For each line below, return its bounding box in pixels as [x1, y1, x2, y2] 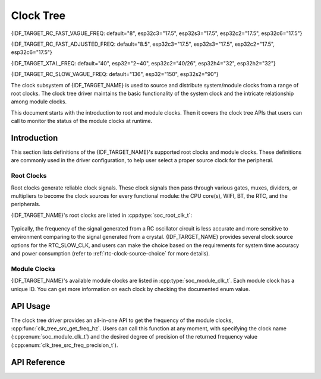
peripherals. [11, 201, 41, 208]
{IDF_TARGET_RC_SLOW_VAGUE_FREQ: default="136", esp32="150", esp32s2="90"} [11, 71, 219, 78]
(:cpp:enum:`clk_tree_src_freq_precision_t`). [11, 342, 118, 349]
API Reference [11, 357, 65, 367]
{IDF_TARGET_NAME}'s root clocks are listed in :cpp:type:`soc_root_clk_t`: [11, 211, 193, 219]
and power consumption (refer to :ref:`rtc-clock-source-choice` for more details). [11, 250, 210, 257]
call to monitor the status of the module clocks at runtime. [11, 118, 153, 125]
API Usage [11, 301, 51, 311]
